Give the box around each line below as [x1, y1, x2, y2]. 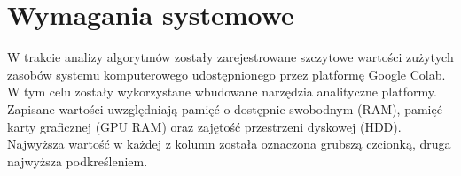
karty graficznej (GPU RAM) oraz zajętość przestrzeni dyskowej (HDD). [7, 117, 402, 135]
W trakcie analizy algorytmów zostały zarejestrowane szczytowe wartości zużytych [7, 48, 454, 66]
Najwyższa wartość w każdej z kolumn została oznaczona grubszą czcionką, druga [7, 134, 451, 153]
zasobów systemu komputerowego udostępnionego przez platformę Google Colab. [7, 65, 446, 83]
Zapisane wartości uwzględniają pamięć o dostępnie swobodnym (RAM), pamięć [7, 99, 442, 118]
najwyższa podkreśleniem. [7, 151, 148, 170]
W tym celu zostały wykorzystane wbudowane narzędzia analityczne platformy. [7, 82, 437, 101]
